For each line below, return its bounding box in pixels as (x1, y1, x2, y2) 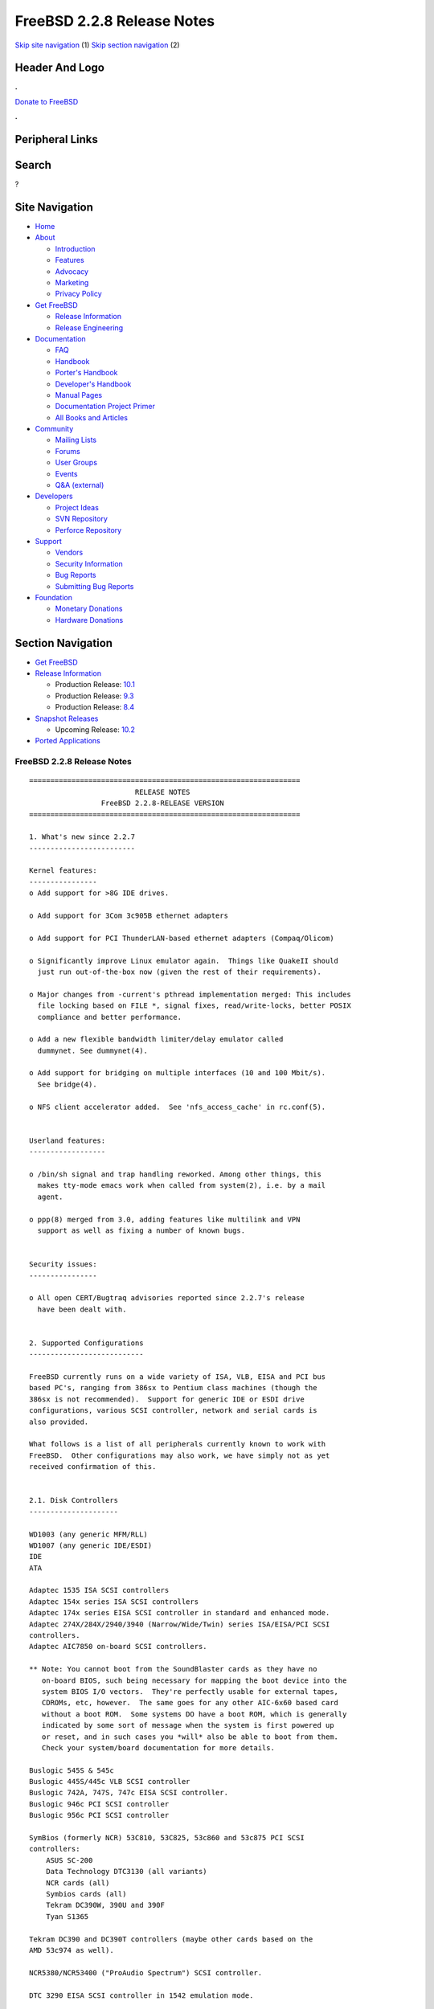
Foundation (35, 592, 72, 602)
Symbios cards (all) (45, 1889, 127, 1898)
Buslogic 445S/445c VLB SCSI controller (29, 1777, 190, 1786)
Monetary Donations (55, 604, 123, 614)
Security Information (55, 559, 124, 568)
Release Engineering (55, 322, 124, 333)
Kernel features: (29, 866, 97, 875)
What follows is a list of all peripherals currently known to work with (29, 1439, 326, 1449)
